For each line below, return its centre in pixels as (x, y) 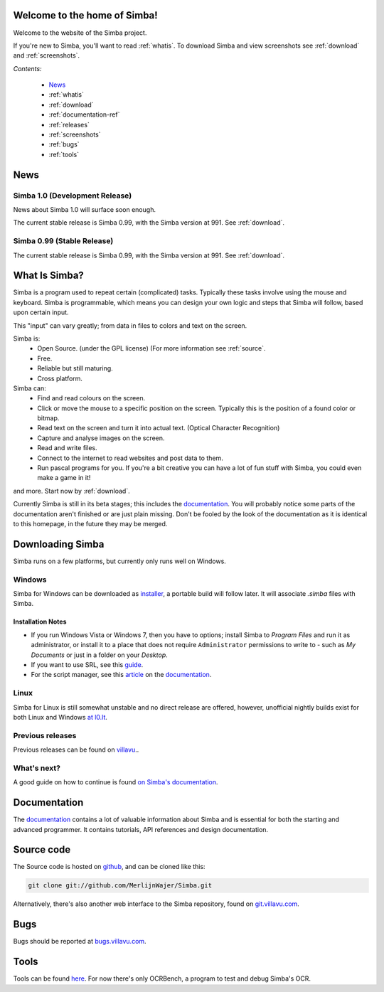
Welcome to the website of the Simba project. (80, 33)
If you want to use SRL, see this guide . (87, 665)
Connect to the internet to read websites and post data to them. (130, 458)
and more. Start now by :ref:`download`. (72, 491)
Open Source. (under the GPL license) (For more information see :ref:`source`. (151, 348)
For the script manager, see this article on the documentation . (121, 675)
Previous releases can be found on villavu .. (76, 750)
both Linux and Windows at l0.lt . (60, 717)
